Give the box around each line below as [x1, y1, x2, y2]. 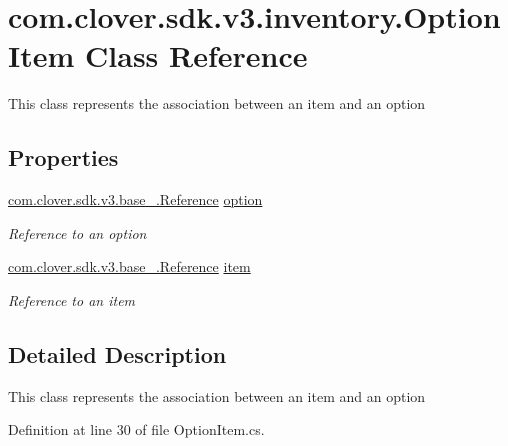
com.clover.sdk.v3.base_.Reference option [8, 189, 263, 210]
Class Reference [85, 35, 308, 76]
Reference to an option [8, 222, 147, 243]
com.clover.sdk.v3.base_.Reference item [8, 256, 251, 277]
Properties [8, 142, 119, 173]
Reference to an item [8, 289, 136, 310]
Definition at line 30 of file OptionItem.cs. [8, 419, 265, 440]
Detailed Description [8, 338, 227, 369]
